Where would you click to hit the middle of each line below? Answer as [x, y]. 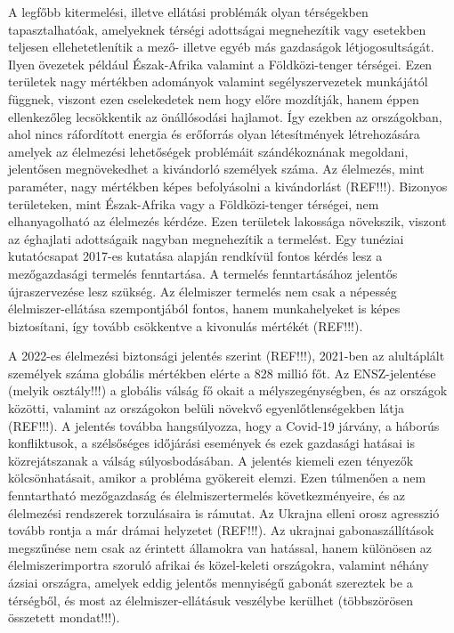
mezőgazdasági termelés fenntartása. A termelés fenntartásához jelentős [203, 273]
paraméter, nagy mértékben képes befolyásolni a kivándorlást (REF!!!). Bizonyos [228, 186]
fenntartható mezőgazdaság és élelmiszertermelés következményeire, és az [207, 495]
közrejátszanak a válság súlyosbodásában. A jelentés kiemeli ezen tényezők [211, 460]
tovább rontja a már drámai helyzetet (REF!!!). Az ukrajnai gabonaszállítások [221, 530]
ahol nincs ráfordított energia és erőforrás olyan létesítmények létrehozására [214, 134]
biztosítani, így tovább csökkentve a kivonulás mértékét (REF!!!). [186, 325]
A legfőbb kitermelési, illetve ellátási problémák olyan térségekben [188, 12]
